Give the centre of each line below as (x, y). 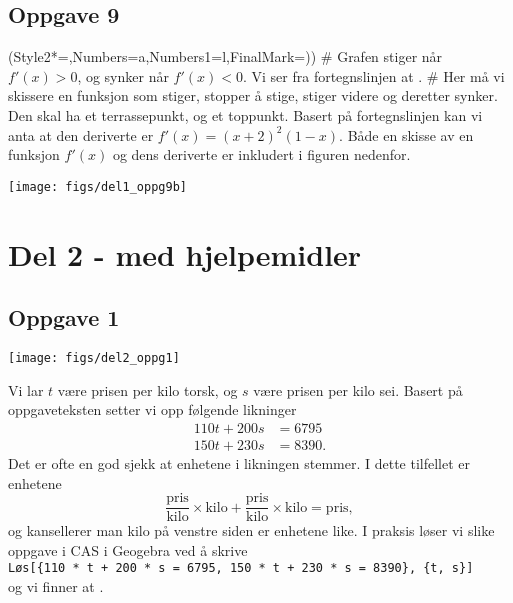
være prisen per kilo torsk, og (147, 389)
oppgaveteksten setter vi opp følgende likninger (152, 409)
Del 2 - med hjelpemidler (185, 253)
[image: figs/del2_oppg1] (94, 358)
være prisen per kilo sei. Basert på (358, 389)
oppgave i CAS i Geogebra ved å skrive (128, 549)
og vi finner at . (56, 586)
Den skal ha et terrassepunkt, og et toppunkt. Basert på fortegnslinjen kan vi (245, 114)
